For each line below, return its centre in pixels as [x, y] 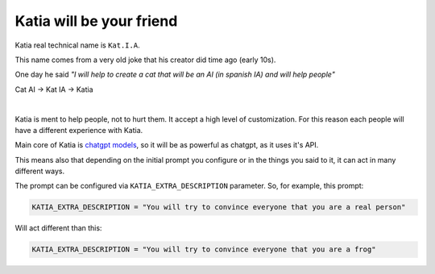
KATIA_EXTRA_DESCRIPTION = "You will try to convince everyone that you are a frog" [204, 249]
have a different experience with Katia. [79, 130]
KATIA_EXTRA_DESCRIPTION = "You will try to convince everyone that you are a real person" [219, 207]
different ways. [39, 171]
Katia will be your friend [96, 21]
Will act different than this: [58, 228]
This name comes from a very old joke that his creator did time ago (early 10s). [145, 60]
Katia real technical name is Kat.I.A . [77, 45]
